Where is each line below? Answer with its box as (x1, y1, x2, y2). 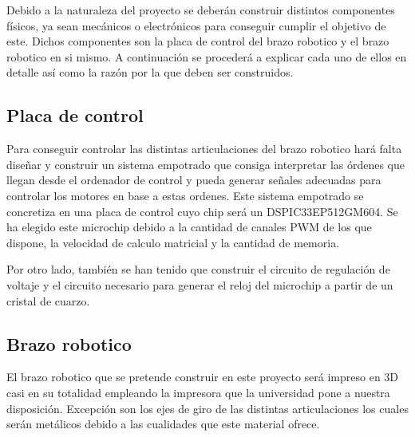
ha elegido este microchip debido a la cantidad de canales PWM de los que (6, 218, 372, 235)
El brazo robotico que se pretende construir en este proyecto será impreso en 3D (6, 368, 399, 385)
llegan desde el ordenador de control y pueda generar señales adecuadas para (6, 171, 381, 188)
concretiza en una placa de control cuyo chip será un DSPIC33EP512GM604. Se (6, 203, 398, 219)
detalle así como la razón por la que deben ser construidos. (6, 64, 294, 81)
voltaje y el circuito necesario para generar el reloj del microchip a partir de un (6, 276, 393, 293)
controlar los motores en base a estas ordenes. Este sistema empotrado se (6, 187, 364, 203)
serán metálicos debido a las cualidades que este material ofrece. (6, 415, 320, 432)
